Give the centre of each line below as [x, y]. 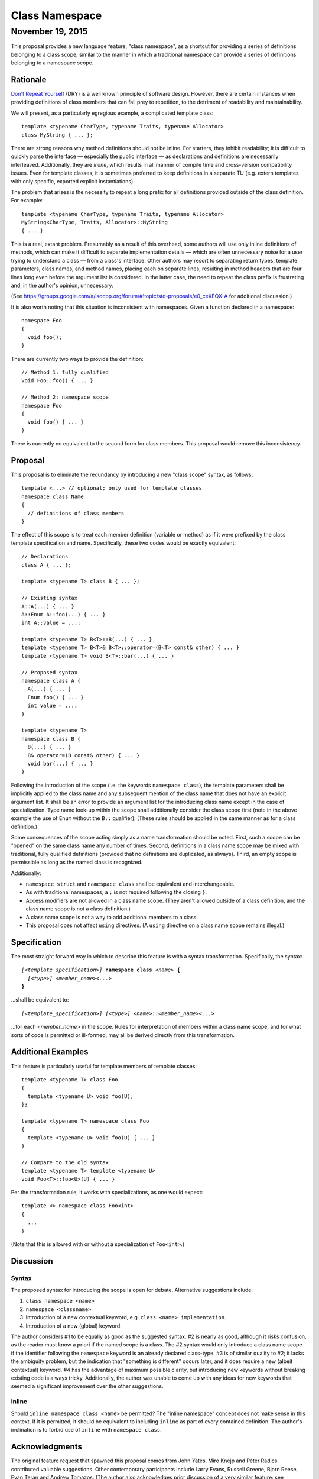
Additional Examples [50, 1052]
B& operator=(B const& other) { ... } [84, 755]
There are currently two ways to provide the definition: [77, 359]
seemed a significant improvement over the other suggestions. [87, 1386]
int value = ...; [53, 706]
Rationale [29, 80]
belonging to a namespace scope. [52, 63]
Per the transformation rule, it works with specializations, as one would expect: [107, 1192]
